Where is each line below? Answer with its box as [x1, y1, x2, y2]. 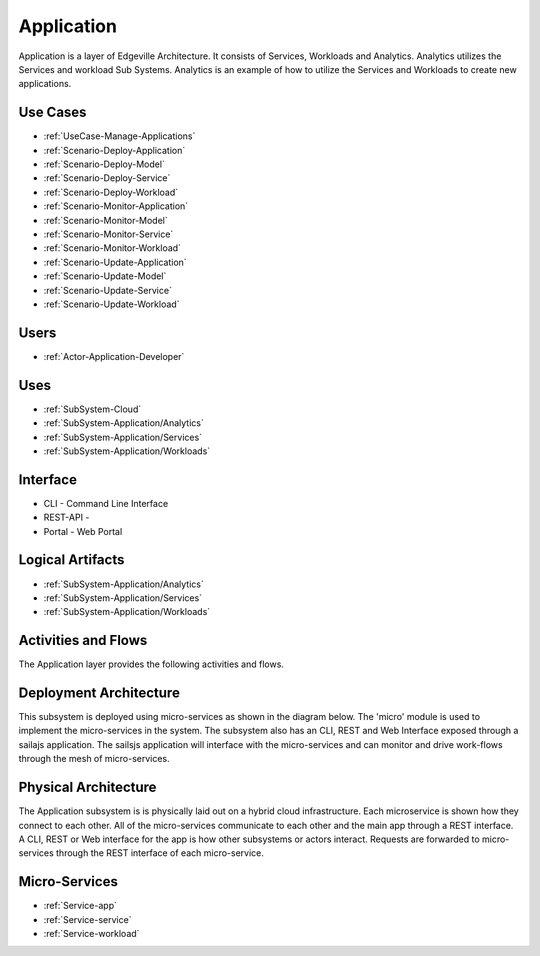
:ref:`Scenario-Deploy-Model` [43, 158, 165, 170]
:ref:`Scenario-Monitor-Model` [43, 214, 169, 226]
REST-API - [43, 511, 90, 524]
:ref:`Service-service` [43, 913, 132, 925]
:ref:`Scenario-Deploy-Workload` [43, 186, 179, 198]
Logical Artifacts [18, 551, 125, 569]
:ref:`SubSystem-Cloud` [43, 403, 142, 415]
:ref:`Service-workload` [43, 928, 140, 940]
